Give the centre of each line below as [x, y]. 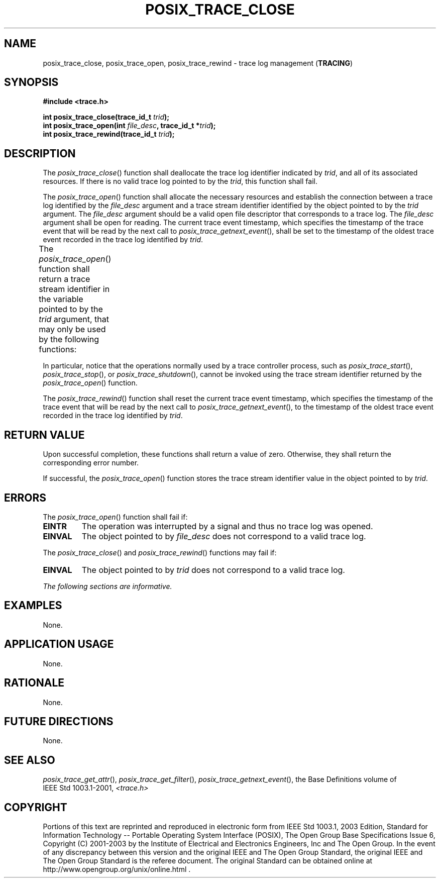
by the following [69, 339]
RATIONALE [34, 683]
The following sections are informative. [107, 586]
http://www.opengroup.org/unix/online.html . [117, 869]
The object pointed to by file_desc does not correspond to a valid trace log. [224, 536]
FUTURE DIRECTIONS [59, 721]
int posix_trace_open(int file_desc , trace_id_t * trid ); [129, 126]
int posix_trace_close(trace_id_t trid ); [106, 117]
